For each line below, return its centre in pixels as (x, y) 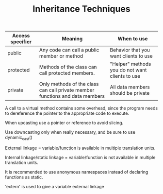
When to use (133, 39)
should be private (130, 93)
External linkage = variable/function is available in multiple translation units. (80, 148)
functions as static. (24, 177)
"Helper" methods (130, 64)
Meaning (72, 39)
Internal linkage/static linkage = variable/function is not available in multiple (80, 157)
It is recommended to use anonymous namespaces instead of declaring (77, 172)
